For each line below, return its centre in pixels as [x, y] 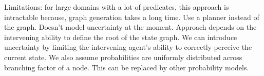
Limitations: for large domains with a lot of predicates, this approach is [117, 7]
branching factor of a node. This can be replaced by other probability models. [127, 67]
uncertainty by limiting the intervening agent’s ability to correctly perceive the [128, 47]
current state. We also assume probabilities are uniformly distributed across [123, 57]
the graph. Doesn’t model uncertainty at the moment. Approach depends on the [130, 27]
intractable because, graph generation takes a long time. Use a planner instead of [132, 17]
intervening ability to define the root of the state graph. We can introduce [121, 37]
